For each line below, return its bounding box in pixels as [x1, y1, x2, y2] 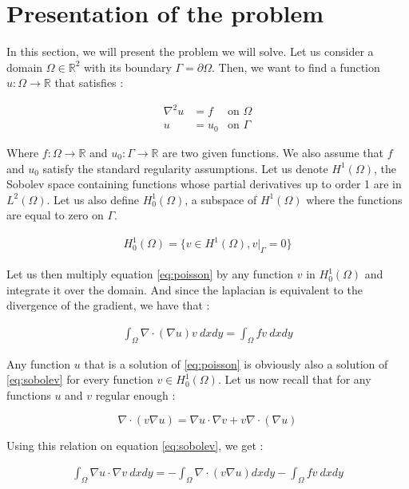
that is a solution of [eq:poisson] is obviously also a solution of [84, 355, 388, 372]
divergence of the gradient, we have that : [6, 297, 210, 314]
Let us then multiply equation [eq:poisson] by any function [6, 266, 294, 282]
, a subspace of [185, 191, 257, 207]
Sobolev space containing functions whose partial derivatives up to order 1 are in [6, 175, 402, 192]
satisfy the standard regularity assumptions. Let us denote [42, 160, 328, 176]
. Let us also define [46, 191, 139, 207]
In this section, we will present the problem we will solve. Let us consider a [6, 43, 374, 60]
